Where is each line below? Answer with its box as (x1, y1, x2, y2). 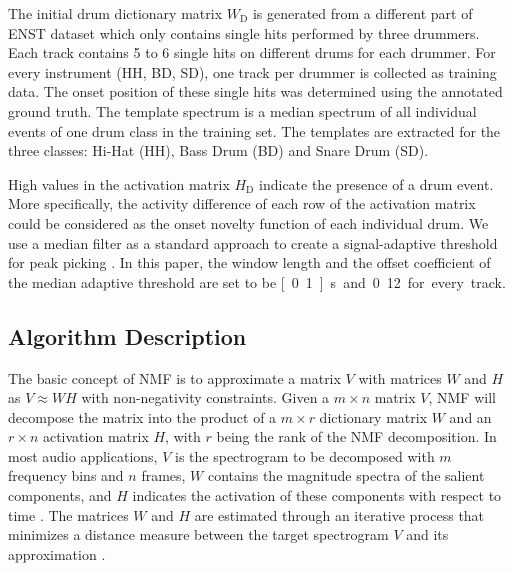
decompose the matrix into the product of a (8, 406, 277, 427)
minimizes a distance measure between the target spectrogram (8, 524, 389, 545)
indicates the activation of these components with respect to (132, 485, 502, 506)
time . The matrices (8, 504, 129, 525)
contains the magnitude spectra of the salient (207, 465, 485, 486)
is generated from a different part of (252, 3, 473, 23)
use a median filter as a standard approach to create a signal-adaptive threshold (8, 232, 498, 253)
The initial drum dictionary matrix (8, 3, 223, 23)
